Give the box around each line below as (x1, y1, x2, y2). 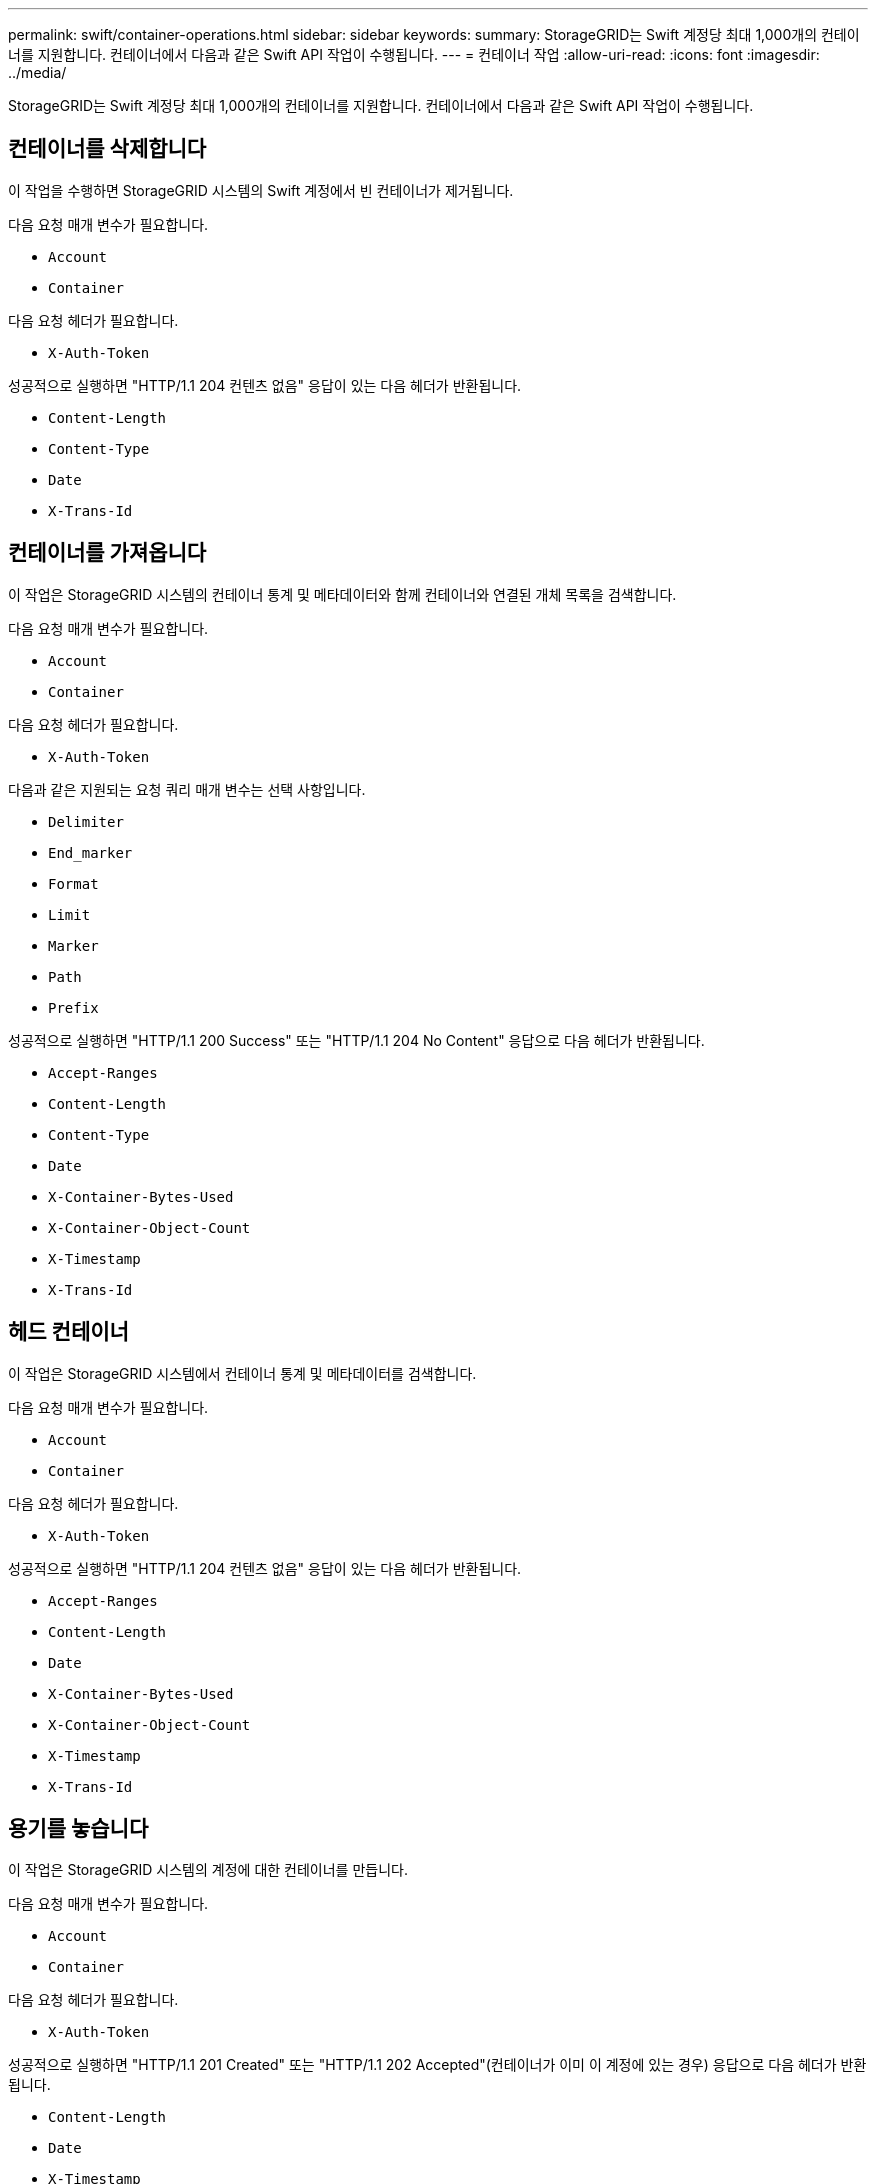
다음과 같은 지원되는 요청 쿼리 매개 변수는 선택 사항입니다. (8, 780, 366, 798)
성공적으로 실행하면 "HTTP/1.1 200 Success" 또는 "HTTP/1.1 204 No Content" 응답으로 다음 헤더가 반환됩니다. (8, 1031, 705, 1049)
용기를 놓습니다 (8, 1815, 149, 1841)
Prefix (48, 999, 99, 1016)
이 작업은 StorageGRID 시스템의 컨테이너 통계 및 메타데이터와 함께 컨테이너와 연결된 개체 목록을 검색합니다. (8, 585, 677, 603)
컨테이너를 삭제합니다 (8, 136, 207, 162)
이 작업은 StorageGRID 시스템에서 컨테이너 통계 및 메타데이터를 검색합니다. (8, 1364, 477, 1382)
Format (48, 875, 99, 892)
